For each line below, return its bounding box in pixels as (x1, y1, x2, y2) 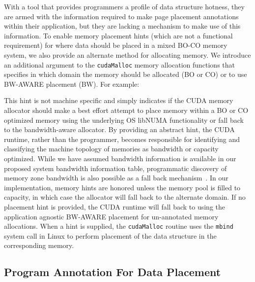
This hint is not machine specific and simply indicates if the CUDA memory (4, 95, 233, 106)
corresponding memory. (4, 240, 74, 250)
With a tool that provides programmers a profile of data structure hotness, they (4, 1, 245, 11)
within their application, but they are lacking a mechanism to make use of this (4, 21, 241, 31)
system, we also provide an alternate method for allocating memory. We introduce (4, 49, 251, 60)
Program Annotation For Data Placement (4, 264, 221, 280)
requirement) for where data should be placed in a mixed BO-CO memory (4, 40, 227, 50)
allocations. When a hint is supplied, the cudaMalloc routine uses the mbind (4, 221, 233, 231)
